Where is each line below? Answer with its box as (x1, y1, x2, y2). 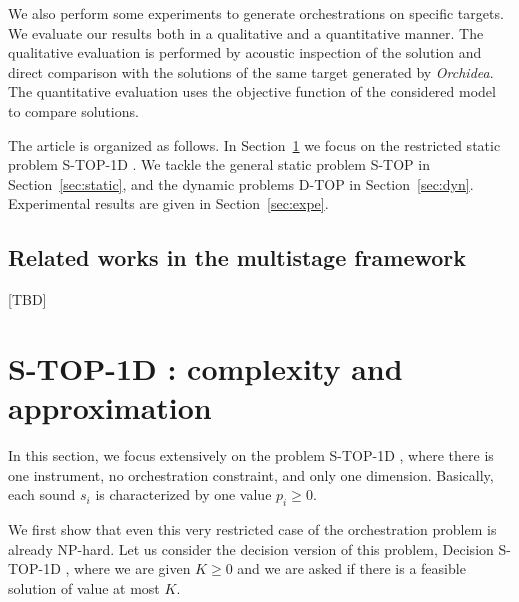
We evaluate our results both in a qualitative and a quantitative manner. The (8, 22, 484, 43)
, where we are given (65, 558, 191, 579)
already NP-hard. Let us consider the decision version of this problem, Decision (8, 538, 494, 559)
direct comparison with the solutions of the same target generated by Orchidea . (8, 61, 494, 82)
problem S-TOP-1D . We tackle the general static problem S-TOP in (8, 154, 430, 175)
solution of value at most (8, 577, 160, 598)
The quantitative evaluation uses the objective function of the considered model (8, 81, 496, 102)
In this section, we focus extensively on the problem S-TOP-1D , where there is (8, 445, 494, 466)
